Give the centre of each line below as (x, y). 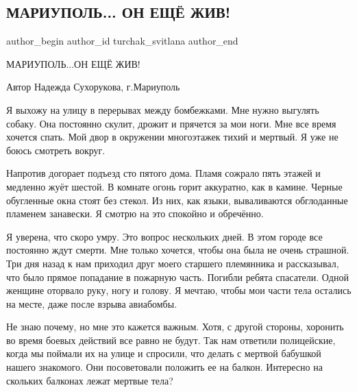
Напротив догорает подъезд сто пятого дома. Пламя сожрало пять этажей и (163, 173)
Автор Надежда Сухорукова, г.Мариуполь (93, 87)
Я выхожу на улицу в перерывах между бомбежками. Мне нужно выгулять (163, 109)
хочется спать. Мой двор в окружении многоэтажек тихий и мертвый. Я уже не (172, 137)
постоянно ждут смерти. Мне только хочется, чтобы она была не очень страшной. (178, 250)
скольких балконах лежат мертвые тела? (90, 380)
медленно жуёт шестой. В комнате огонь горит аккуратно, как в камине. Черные (174, 186)
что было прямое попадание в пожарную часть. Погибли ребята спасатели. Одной (177, 277)
